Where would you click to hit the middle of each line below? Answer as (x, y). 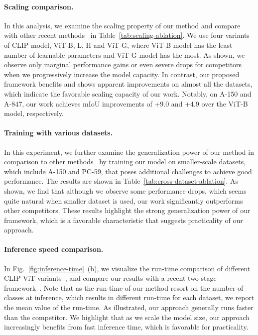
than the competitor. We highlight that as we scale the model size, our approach (127, 317)
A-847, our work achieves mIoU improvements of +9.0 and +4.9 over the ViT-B (126, 103)
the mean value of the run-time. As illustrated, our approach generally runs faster (129, 307)
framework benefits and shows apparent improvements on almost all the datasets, (128, 84)
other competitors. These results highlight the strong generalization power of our (127, 210)
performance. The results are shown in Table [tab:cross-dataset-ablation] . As (121, 181)
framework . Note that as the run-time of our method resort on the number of (124, 287)
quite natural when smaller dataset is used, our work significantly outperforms (124, 200)
